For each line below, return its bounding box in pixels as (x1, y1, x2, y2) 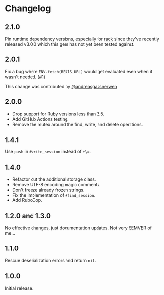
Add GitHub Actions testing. (12, 116, 69, 122)
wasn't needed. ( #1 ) (5, 74, 46, 80)
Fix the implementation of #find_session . (12, 192, 96, 198)
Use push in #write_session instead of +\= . (5, 149, 91, 155)
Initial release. (5, 285, 33, 291)
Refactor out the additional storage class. (12, 176, 96, 182)
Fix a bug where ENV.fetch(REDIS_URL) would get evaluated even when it (5, 68, 153, 74)
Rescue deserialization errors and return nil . (5, 257, 96, 263)
